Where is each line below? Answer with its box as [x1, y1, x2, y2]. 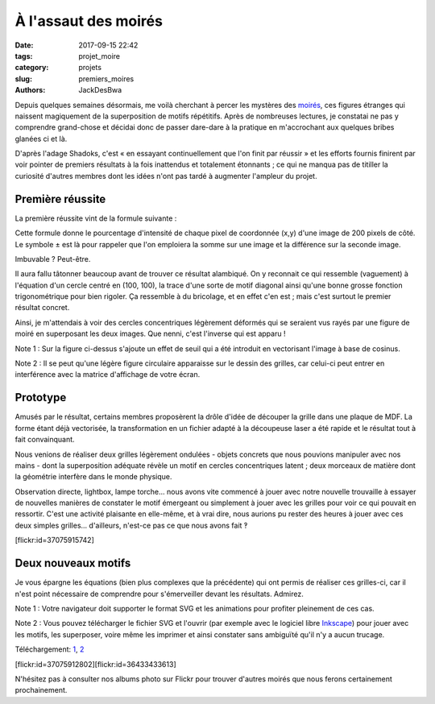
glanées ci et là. [14, 134, 68, 143]
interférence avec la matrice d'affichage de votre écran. [14, 370, 201, 379]
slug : [14, 73, 32, 84]
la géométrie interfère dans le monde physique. [14, 472, 172, 482]
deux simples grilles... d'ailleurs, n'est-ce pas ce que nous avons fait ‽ [14, 520, 248, 530]
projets [78, 63, 102, 72]
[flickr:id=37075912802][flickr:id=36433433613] [14, 659, 176, 669]
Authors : [14, 85, 46, 95]
